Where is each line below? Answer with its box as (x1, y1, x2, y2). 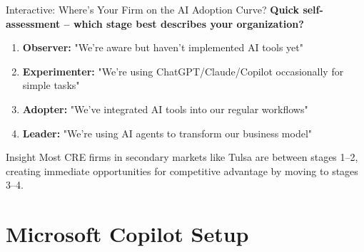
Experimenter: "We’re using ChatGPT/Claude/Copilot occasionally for (22, 63, 344, 78)
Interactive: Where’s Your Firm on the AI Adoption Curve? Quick (6, 2, 300, 16)
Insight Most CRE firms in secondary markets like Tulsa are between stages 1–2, (6, 149, 358, 164)
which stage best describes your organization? (73, 16, 304, 31)
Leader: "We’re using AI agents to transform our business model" (22, 125, 313, 140)
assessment (6, 16, 61, 31)
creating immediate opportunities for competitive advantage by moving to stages (6, 163, 358, 178)
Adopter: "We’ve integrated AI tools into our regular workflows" (22, 101, 308, 116)
